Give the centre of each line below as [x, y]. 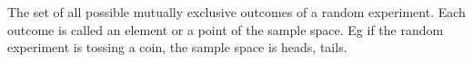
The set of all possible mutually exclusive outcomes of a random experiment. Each [236, 12]
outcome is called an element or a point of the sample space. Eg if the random [226, 29]
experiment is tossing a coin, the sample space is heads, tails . [177, 47]
